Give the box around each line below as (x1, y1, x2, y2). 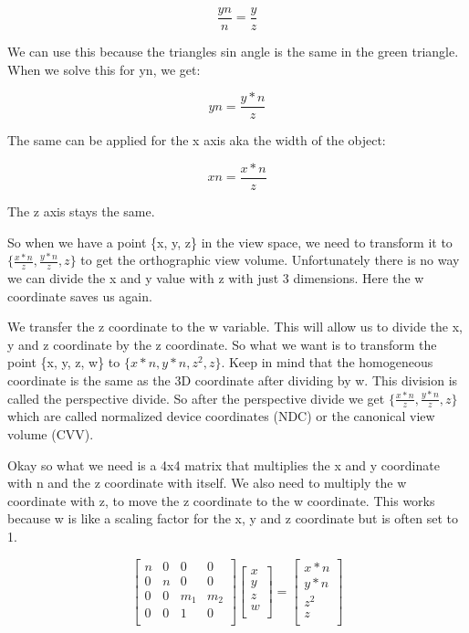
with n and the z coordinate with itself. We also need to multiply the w (7, 473, 407, 492)
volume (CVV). (7, 424, 94, 443)
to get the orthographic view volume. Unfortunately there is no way (80, 250, 460, 269)
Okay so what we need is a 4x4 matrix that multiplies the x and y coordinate (7, 455, 440, 474)
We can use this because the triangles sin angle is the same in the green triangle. (7, 42, 459, 61)
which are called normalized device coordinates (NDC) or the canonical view (7, 406, 435, 426)
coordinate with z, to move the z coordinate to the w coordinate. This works (7, 491, 435, 510)
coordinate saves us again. (7, 286, 152, 305)
